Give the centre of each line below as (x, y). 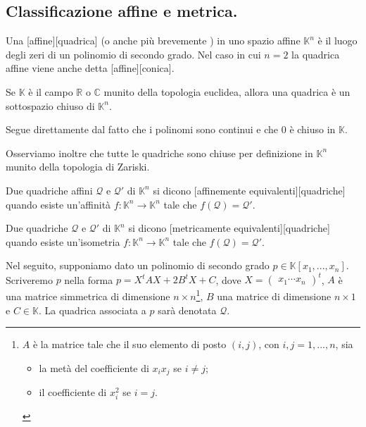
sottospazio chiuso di (50, 105)
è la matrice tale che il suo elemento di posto (130, 344)
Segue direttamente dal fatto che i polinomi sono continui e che (142, 129)
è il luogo (337, 41)
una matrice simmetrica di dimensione (88, 296)
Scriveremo (29, 279)
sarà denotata (187, 310)
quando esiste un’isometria (63, 241)
